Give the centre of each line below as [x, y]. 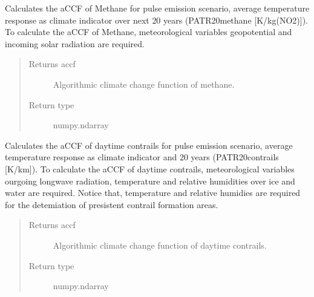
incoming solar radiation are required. [75, 43]
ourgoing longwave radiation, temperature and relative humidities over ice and [150, 181]
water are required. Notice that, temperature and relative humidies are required [153, 193]
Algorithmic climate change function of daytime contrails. [160, 245]
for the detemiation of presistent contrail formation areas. [112, 204]
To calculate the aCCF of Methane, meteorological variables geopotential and [149, 32]
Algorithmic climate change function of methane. [144, 84]
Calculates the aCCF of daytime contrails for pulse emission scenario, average [149, 145]
